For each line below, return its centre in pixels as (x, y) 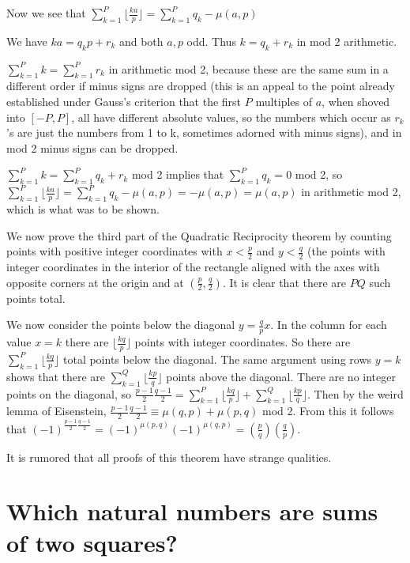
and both (141, 41)
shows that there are (56, 376)
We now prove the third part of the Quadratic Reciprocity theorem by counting (199, 235)
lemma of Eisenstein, (56, 411)
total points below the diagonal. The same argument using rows (217, 359)
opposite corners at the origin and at (95, 282)
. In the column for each (329, 325)
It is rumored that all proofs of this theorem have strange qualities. (169, 457)
